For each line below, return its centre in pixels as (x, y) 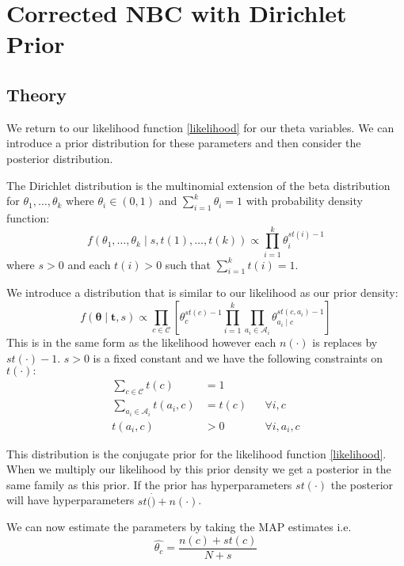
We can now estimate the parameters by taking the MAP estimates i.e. (179, 527)
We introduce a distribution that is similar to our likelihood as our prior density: (202, 292)
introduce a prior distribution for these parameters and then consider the (184, 143)
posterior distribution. (60, 158)
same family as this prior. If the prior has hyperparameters (149, 484)
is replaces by (345, 342)
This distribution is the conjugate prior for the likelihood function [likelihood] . (196, 453)
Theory (37, 94)
